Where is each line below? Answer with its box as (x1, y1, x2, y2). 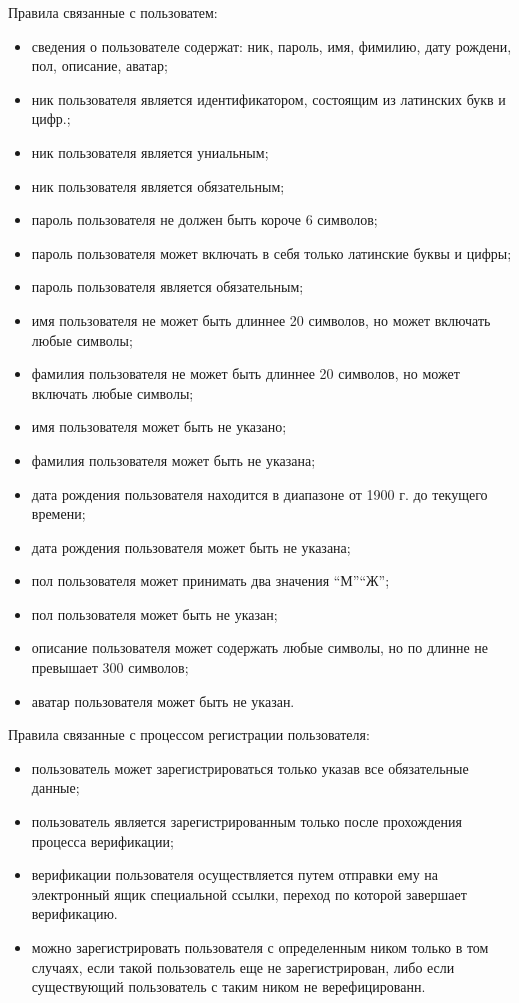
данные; (31, 777, 80, 798)
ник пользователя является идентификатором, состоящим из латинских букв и (31, 88, 506, 109)
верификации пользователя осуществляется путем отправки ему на (31, 864, 439, 885)
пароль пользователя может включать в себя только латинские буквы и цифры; (31, 242, 512, 263)
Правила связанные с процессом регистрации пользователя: (8, 724, 370, 745)
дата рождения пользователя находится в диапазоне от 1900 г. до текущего (31, 483, 488, 504)
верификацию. (31, 903, 118, 924)
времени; (31, 503, 86, 524)
